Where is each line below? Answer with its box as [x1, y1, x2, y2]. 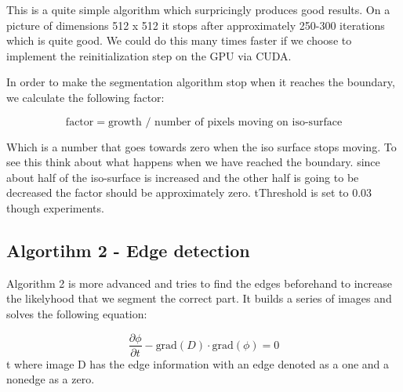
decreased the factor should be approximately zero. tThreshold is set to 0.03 [6, 184, 372, 201]
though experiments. [6, 199, 104, 216]
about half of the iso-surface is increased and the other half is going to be [6, 169, 359, 185]
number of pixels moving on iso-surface [154, 116, 343, 128]
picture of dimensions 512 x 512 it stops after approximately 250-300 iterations [6, 16, 385, 33]
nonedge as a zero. [6, 371, 95, 387]
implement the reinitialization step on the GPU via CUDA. [6, 47, 292, 64]
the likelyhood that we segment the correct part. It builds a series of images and [6, 290, 392, 307]
